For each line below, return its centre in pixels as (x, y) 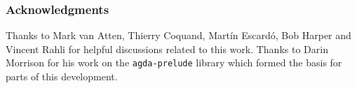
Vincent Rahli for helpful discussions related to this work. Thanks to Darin (167, 49)
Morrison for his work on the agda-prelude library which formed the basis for (174, 63)
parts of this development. (62, 76)
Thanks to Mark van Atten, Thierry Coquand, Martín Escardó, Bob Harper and (178, 35)
